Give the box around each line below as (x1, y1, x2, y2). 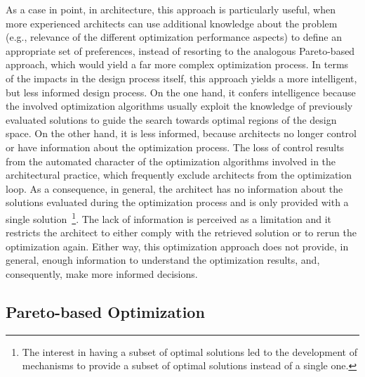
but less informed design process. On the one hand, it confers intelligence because (6, 84, 356, 99)
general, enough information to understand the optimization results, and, (6, 253, 320, 267)
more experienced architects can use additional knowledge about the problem (6, 15, 338, 30)
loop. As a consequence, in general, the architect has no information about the (6, 181, 343, 196)
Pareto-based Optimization (6, 300, 205, 322)
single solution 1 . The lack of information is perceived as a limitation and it (6, 209, 331, 226)
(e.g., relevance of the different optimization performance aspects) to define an (6, 30, 343, 44)
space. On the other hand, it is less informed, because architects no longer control (6, 126, 357, 141)
